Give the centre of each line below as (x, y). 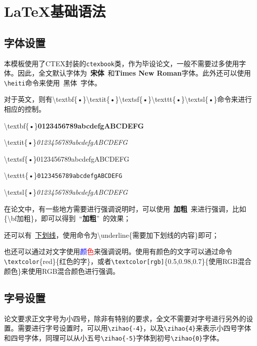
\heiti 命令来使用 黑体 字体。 (53, 82)
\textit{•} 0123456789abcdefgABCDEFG (66, 142)
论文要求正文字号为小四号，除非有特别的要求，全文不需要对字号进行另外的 (125, 318)
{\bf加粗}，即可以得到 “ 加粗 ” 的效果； (67, 218)
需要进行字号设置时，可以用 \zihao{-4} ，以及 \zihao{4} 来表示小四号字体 (134, 328)
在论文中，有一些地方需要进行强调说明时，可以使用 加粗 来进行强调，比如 (125, 208)
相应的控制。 (25, 109)
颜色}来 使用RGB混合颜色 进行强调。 (62, 271)
